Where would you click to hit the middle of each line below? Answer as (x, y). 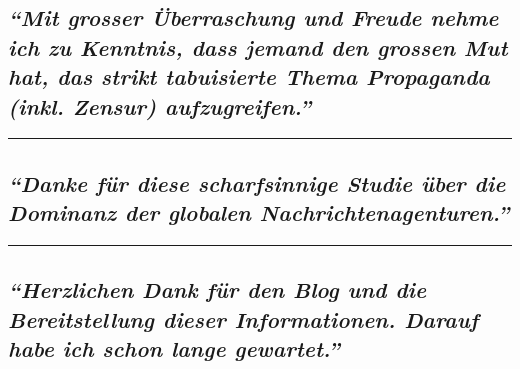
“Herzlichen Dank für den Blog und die (217, 289)
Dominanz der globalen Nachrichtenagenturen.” (259, 212)
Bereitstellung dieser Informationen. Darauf (243, 318)
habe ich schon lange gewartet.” (174, 348)
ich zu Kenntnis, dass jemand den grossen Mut (258, 46)
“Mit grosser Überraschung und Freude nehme (253, 17)
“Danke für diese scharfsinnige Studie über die (257, 182)
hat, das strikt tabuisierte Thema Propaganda (249, 76)
